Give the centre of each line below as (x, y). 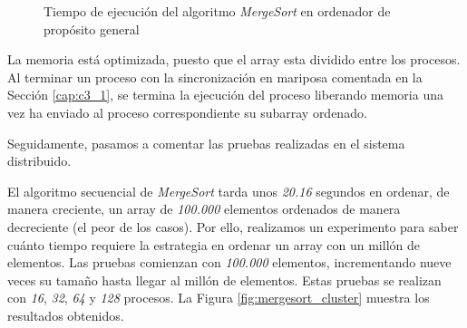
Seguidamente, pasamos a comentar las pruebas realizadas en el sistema (206, 143)
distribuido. (39, 161)
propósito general (92, 29)
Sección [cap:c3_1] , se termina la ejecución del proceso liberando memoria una (225, 95)
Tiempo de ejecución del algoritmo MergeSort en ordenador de (217, 11)
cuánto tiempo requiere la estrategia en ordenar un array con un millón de (214, 244)
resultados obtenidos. (66, 315)
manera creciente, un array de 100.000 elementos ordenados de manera (204, 209)
